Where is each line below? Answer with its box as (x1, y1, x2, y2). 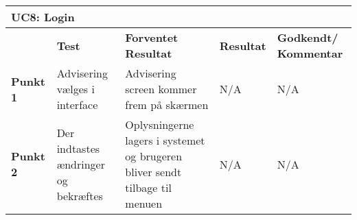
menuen (125, 195, 163, 211)
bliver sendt (125, 164, 182, 180)
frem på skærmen (125, 97, 209, 112)
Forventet (125, 29, 178, 45)
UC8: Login (11, 9, 75, 25)
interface (56, 97, 98, 112)
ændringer (56, 156, 105, 172)
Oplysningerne (125, 117, 194, 132)
